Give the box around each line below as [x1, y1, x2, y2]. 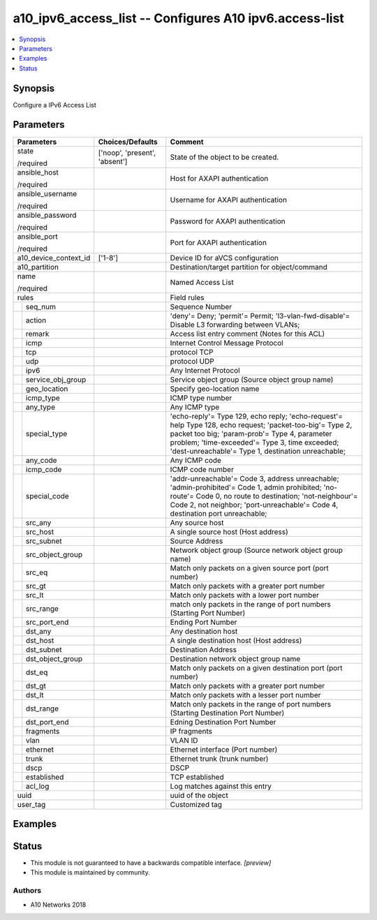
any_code [25, 455, 57, 465]
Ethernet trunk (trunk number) [170, 754, 269, 764]
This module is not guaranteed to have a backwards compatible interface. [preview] [30, 859, 272, 867]
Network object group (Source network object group [170, 545, 343, 555]
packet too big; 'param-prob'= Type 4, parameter [170, 429, 332, 438]
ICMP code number [170, 464, 234, 474]
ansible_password [17, 210, 77, 220]
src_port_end [25, 617, 69, 627]
